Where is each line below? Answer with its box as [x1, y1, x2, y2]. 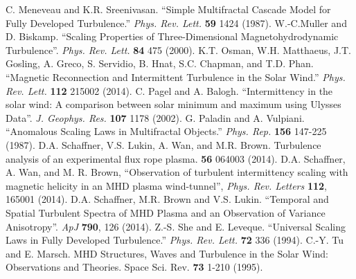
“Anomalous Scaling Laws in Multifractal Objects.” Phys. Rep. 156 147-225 [6, 124, 327, 138]
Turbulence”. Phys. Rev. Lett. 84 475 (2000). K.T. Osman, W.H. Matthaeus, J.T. [6, 42, 352, 57]
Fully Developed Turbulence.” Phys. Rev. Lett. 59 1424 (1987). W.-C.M [6, 15, 310, 30]
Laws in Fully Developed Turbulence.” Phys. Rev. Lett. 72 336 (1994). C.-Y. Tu [6, 233, 344, 247]
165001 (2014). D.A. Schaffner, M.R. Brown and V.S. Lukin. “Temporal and [6, 192, 329, 206]
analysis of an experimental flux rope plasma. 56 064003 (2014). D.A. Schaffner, [6, 151, 346, 165]
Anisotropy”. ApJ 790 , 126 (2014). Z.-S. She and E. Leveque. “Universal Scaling [6, 219, 346, 233]
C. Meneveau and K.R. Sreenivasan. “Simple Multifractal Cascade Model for [6, 2, 331, 16]
